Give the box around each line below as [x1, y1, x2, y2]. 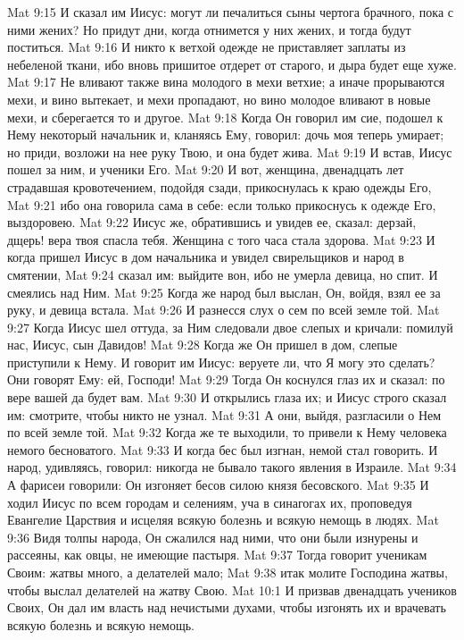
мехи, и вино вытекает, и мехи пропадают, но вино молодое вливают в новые [7, 89, 431, 108]
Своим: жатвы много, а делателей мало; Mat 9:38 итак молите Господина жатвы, [7, 563, 448, 581]
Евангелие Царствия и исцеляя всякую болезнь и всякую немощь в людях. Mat [7, 510, 439, 529]
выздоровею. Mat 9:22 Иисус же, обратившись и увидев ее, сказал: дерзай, [7, 213, 417, 232]
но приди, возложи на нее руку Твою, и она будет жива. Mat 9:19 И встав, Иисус [7, 142, 452, 161]
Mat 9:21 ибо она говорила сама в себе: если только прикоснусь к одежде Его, [7, 195, 436, 214]
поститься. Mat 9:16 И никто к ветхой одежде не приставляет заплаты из [7, 38, 406, 56]
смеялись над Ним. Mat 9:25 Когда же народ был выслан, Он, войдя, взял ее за [7, 282, 441, 301]
